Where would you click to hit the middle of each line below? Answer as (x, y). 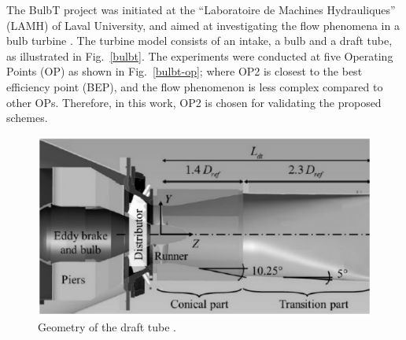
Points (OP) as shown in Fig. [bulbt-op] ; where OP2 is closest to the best (185, 71)
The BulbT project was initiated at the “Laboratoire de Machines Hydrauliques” (201, 9)
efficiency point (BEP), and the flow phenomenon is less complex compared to (195, 86)
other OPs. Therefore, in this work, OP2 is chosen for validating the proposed (194, 102)
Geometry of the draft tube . (107, 326)
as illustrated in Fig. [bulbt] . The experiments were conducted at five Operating (200, 55)
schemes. (27, 118)
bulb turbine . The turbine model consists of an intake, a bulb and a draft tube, (199, 41)
